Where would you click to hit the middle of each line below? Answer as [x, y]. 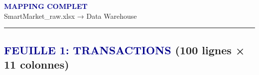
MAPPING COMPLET [46, 6]
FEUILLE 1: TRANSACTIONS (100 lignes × [125, 50]
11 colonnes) [37, 64]
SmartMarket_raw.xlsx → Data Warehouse [70, 16]
